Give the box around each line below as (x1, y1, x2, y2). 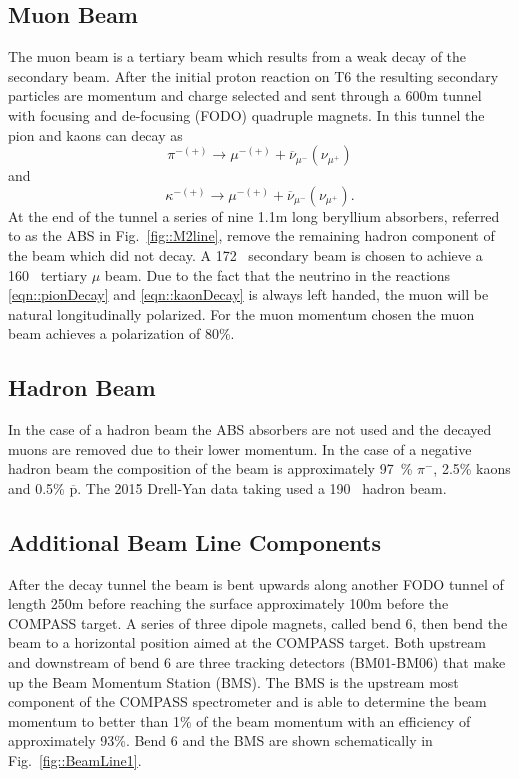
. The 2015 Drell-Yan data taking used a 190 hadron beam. (77, 477, 447, 498)
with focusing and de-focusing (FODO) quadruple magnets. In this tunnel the (8, 104, 485, 125)
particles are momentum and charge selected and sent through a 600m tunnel (8, 85, 482, 106)
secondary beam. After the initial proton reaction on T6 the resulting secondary (8, 65, 499, 86)
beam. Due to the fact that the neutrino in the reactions (104, 264, 451, 285)
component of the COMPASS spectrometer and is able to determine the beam (8, 691, 487, 712)
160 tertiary (8, 264, 88, 285)
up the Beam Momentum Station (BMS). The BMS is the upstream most (8, 671, 459, 692)
